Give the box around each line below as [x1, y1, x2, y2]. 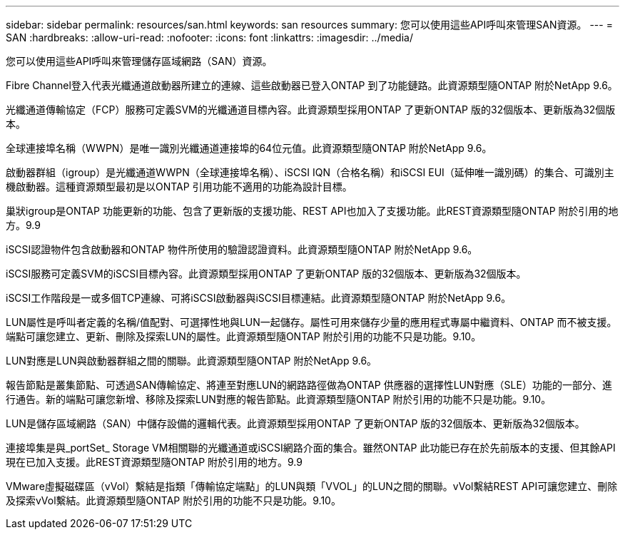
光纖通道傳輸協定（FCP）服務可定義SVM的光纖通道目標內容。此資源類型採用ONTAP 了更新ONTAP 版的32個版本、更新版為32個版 [6, 103, 616, 116]
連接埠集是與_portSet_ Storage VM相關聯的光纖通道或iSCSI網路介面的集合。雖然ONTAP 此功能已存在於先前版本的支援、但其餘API [6, 442, 616, 454]
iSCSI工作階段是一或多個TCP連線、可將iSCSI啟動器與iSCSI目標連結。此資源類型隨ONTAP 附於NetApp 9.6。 [6, 292, 512, 304]
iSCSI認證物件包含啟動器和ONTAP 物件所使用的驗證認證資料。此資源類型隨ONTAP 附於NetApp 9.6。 [6, 243, 478, 255]
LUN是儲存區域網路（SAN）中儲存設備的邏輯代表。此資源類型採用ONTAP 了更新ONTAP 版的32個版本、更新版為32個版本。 [6, 417, 585, 429]
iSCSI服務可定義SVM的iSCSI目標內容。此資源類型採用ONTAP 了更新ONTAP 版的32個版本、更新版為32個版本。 [6, 267, 527, 280]
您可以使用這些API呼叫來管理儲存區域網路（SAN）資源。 [6, 55, 273, 67]
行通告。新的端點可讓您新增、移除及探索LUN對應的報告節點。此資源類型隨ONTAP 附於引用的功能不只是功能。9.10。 [6, 393, 552, 405]
